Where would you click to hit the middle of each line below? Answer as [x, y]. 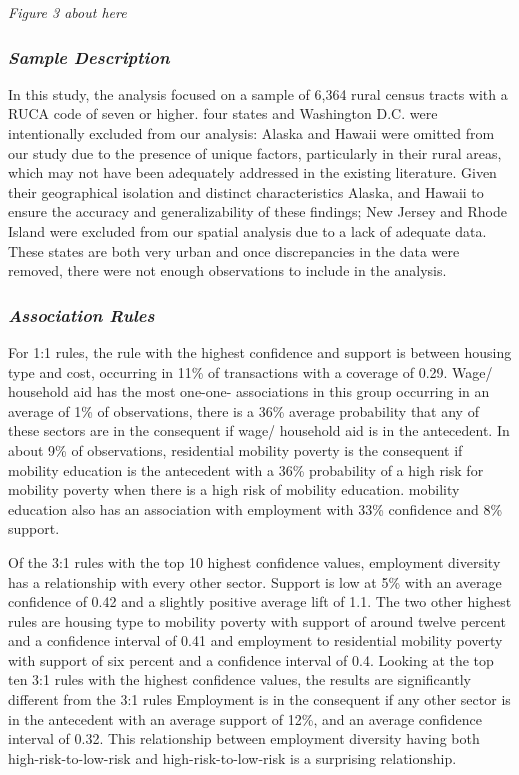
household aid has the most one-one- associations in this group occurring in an [249, 391]
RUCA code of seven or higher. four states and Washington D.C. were [223, 113]
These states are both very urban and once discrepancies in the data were [234, 250]
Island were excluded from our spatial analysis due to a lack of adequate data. [247, 230]
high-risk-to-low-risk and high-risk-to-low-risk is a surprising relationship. [232, 757]
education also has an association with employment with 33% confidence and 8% [255, 508]
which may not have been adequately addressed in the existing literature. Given [252, 172]
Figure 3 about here [67, 12]
